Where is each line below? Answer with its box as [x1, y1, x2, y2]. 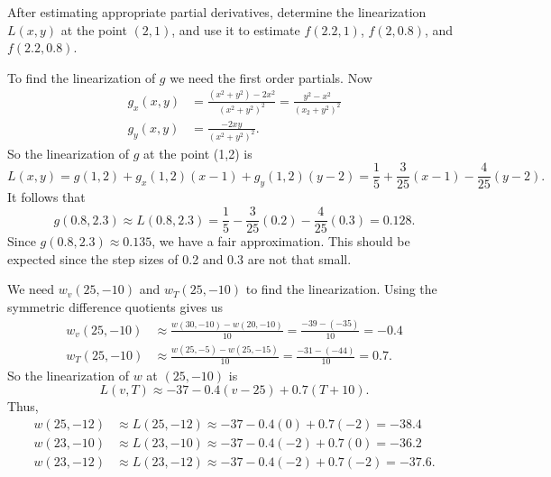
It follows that [7, 188, 86, 206]
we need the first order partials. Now [170, 68, 372, 87]
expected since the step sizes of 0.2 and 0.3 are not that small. [7, 249, 352, 268]
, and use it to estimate [171, 20, 300, 39]
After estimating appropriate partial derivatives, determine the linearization [7, 3, 427, 21]
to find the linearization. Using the [245, 280, 437, 298]
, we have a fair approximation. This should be [152, 232, 410, 251]
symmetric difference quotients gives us [7, 297, 224, 316]
